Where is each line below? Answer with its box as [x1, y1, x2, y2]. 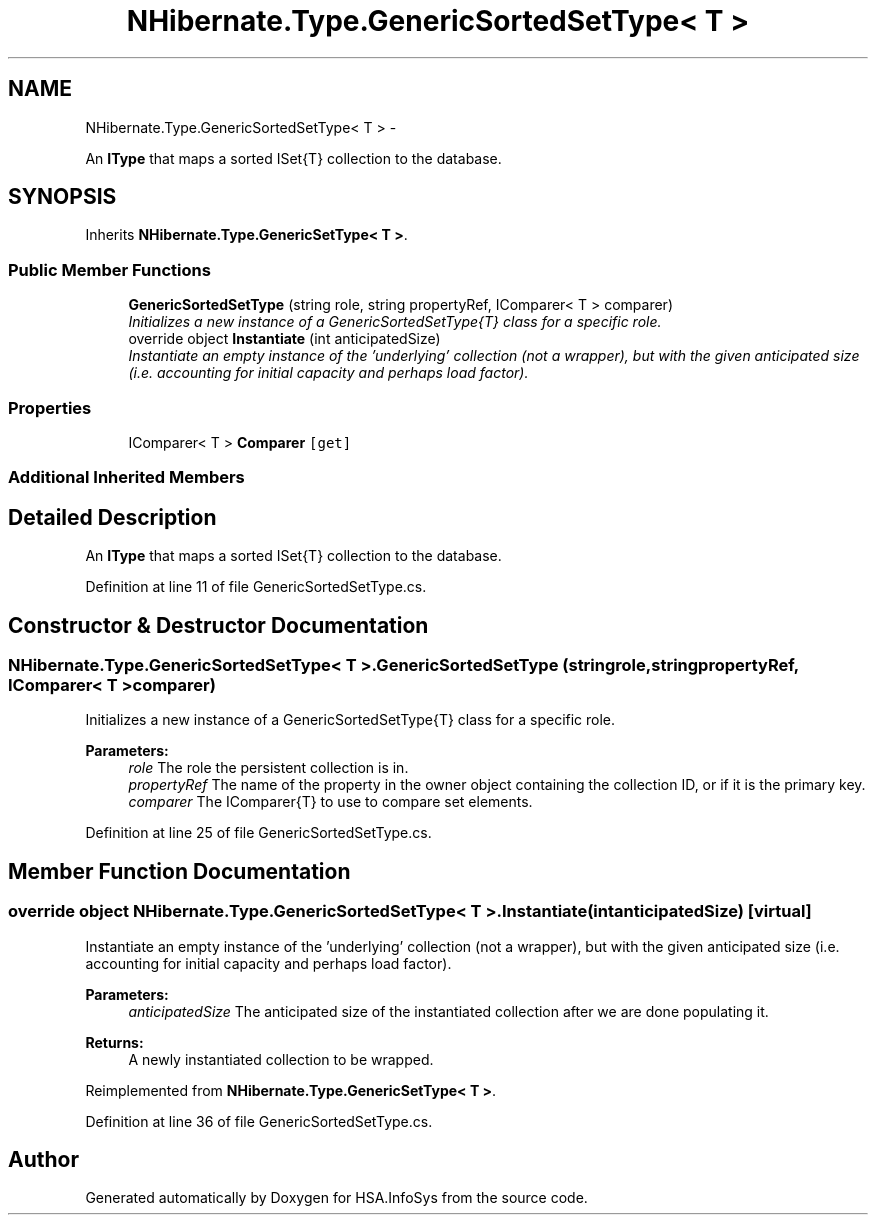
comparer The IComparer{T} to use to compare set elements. [128, 793, 533, 811]
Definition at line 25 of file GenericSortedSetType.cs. [85, 824, 432, 842]
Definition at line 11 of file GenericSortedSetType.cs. [85, 578, 427, 596]
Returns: [85, 1033, 144, 1051]
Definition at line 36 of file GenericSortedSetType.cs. [85, 1112, 433, 1130]
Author [8, 1147, 79, 1173]
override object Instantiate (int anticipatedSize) [128, 330, 441, 348]
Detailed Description [8, 504, 217, 530]
